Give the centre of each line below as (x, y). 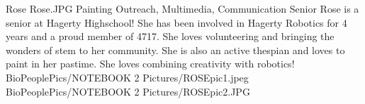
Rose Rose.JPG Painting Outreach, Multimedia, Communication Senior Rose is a (182, 8)
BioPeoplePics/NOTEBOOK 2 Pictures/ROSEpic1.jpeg (127, 77)
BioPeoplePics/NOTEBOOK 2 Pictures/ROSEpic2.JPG (128, 91)
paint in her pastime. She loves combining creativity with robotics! (150, 64)
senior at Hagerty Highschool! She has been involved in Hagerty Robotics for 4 (176, 22)
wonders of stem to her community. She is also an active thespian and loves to (175, 50)
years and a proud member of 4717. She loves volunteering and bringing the (170, 36)
